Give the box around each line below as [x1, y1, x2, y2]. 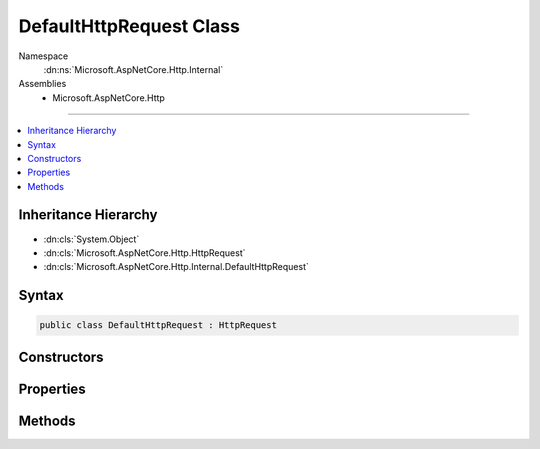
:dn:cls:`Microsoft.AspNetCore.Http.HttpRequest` [43, 246, 246, 259]
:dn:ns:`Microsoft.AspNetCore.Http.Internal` [43, 63, 224, 75]
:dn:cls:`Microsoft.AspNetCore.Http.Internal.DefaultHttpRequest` [43, 261, 309, 273]
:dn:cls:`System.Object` [43, 233, 140, 245]
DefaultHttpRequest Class [18, 15, 240, 37]
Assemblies [18, 78, 67, 90]
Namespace [18, 50, 69, 62]
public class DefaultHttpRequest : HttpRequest [39, 320, 277, 331]
